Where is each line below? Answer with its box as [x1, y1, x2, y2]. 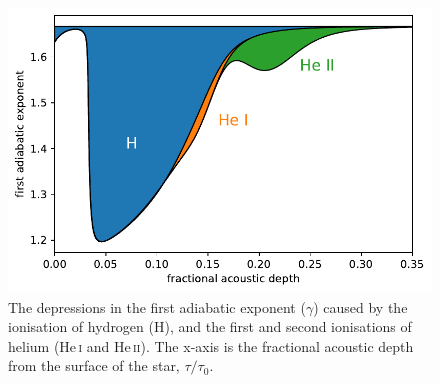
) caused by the [313, 296, 408, 317]
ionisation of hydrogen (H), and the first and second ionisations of [8, 316, 412, 337]
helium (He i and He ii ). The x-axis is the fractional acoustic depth [8, 335, 414, 356]
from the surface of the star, [8, 355, 180, 376]
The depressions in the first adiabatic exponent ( [8, 296, 306, 317]
